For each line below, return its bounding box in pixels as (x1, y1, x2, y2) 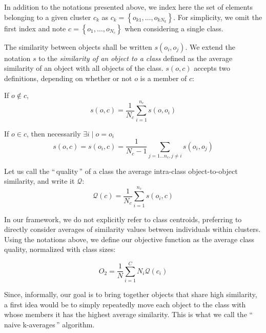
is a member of (140, 72, 187, 83)
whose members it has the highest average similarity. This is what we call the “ (4, 309, 253, 320)
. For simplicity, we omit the (173, 11, 262, 22)
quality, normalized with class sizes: (4, 244, 116, 254)
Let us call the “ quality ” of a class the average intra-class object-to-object (4, 165, 238, 176)
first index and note (4, 23, 66, 33)
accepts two (194, 63, 230, 73)
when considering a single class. (125, 23, 223, 33)
